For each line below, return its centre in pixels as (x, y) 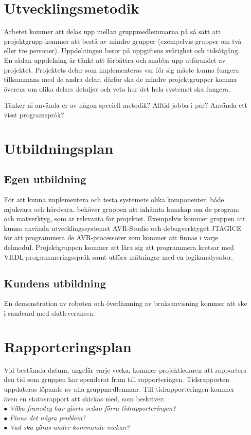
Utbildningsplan (59, 148)
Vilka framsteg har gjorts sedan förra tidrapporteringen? (93, 408)
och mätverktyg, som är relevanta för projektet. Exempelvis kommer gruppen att (125, 218)
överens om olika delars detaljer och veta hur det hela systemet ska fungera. (117, 88)
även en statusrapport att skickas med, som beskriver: (84, 398)
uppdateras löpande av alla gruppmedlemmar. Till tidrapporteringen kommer (119, 388)
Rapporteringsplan (68, 346)
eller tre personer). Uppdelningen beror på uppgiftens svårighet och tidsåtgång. (122, 50)
